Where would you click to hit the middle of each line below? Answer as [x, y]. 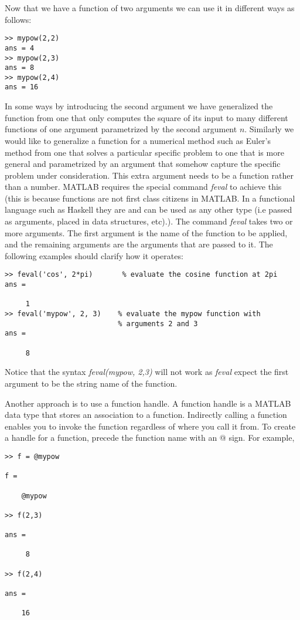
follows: [18, 19]
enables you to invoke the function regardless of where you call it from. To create [150, 426]
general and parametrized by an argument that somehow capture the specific [143, 164]
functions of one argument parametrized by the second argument [121, 129]
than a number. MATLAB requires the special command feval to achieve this [143, 187]
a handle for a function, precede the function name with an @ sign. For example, [150, 438]
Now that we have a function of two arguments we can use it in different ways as [150, 8]
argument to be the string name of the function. [91, 383]
